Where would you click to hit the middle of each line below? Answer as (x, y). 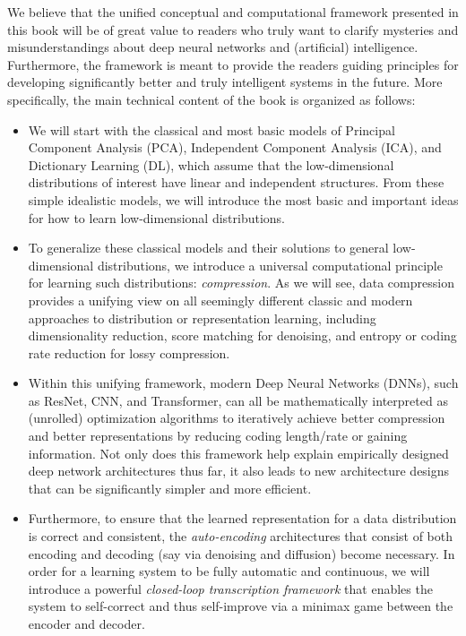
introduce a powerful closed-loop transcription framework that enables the (230, 588)
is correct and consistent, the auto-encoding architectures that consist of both (241, 536)
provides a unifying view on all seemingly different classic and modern (220, 300)
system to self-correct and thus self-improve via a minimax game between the (241, 606)
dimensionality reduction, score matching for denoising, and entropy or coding (242, 335)
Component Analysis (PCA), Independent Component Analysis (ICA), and (235, 147)
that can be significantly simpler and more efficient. (170, 488)
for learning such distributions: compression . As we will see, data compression (241, 283)
